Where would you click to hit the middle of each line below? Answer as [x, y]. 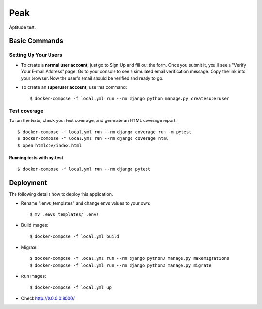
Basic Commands [36, 41]
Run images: [33, 276]
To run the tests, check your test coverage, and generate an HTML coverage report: [93, 120]
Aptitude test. [23, 27]
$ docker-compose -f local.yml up [71, 287]
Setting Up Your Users [36, 55]
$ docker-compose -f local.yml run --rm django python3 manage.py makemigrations [130, 258]
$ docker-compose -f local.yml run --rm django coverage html [93, 139]
